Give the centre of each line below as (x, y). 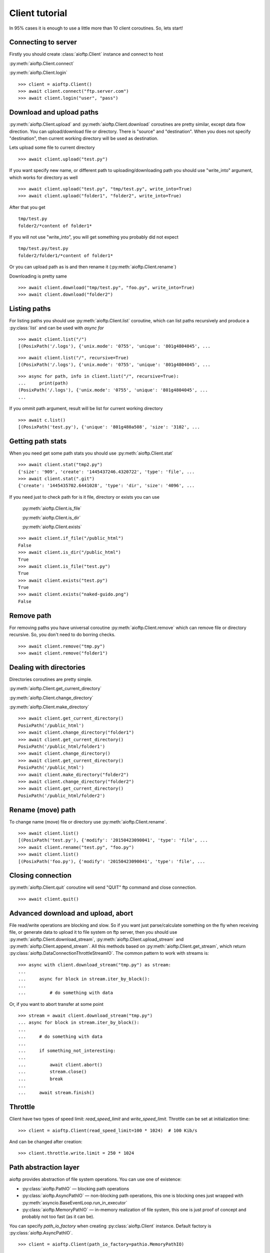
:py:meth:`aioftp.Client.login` (38, 73)
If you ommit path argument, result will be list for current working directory (86, 408)
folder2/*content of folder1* (55, 226)
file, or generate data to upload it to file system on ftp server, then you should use (93, 932)
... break (41, 1079)
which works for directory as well (43, 177)
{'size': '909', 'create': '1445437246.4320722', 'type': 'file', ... (106, 472)
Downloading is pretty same (38, 276)
